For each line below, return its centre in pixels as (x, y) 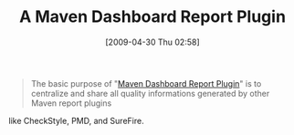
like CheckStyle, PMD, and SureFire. (76, 120)
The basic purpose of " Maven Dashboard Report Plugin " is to (146, 83)
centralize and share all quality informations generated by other (150, 93)
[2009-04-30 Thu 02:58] (152, 42)
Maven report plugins (71, 103)
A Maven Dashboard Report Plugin (152, 17)
